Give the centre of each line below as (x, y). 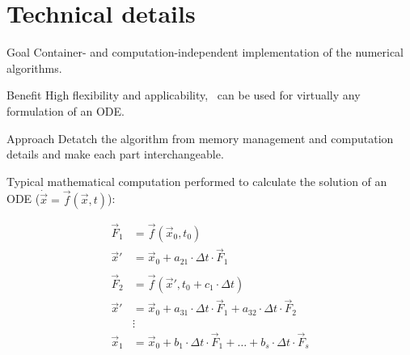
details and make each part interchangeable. (115, 154)
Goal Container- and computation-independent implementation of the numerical (205, 52)
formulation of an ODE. (66, 110)
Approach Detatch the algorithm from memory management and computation (200, 138)
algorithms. (34, 68)
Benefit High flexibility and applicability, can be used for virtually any (184, 95)
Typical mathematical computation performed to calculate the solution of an (197, 181)
